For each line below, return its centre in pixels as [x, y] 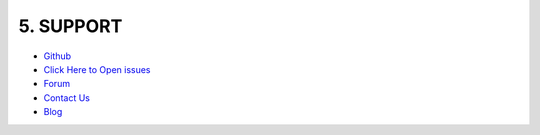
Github [57, 56]
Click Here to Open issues [97, 69]
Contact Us [66, 97]
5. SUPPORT [70, 26]
